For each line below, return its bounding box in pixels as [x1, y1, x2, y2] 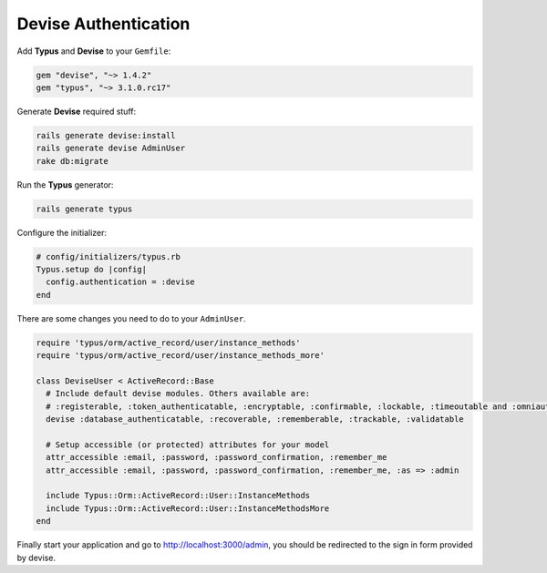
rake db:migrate [36, 156, 109, 166]
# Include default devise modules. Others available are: [46, 388, 311, 399]
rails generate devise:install [36, 130, 177, 140]
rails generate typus [36, 203, 133, 214]
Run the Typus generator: [16, 179, 114, 190]
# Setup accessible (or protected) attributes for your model [46, 439, 330, 450]
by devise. [16, 552, 57, 563]
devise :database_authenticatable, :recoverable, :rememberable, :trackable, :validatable [46, 414, 464, 425]
